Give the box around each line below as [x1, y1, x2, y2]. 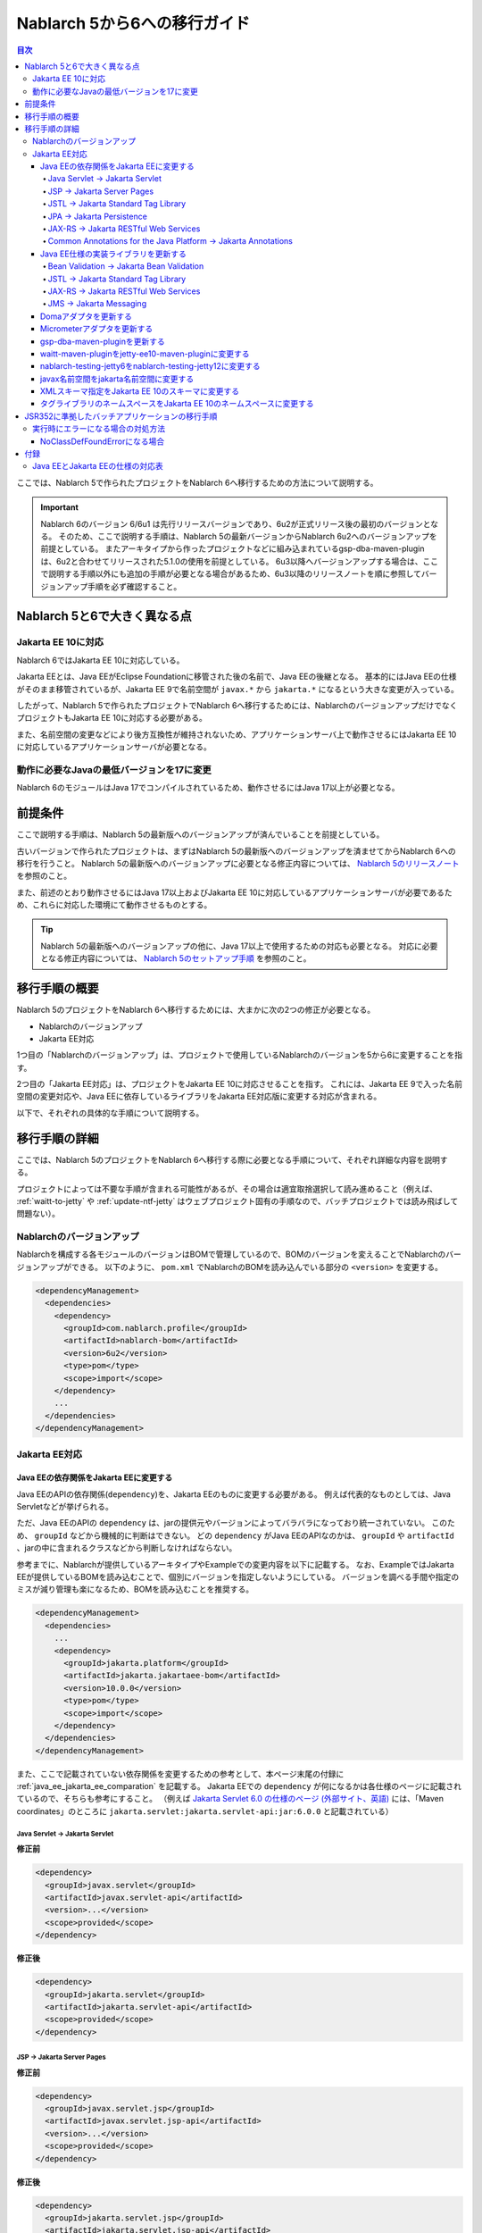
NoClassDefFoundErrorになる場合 [40, 436, 165, 447]
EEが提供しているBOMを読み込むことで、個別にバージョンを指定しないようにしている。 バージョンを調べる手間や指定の [16, 1572, 460, 1583]
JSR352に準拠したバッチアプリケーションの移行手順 [24, 411, 218, 422]
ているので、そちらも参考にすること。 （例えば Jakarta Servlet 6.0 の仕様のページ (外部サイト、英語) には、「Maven [16, 1794, 444, 1804]
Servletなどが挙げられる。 [16, 1501, 113, 1512]
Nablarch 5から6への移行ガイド [16, 13, 250, 33]
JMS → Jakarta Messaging [47, 298, 147, 309]
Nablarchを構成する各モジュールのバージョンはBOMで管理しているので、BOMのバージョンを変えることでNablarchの [16, 1249, 446, 1259]
